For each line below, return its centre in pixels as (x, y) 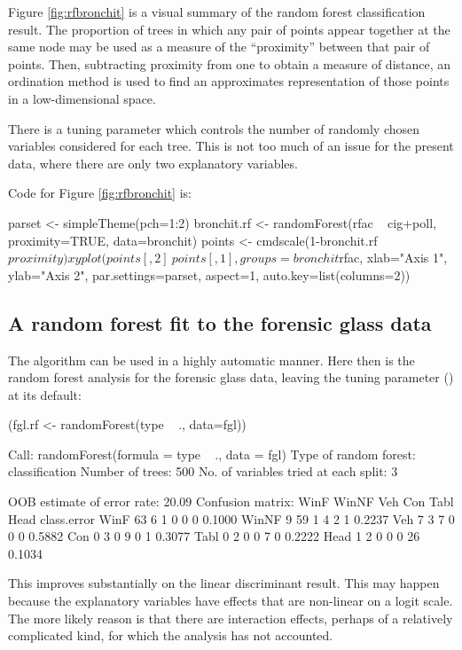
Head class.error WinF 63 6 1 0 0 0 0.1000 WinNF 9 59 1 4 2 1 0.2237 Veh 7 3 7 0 (231, 518)
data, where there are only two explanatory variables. (153, 163)
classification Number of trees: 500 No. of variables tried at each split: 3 (203, 471)
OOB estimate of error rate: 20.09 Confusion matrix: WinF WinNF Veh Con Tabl (231, 501)
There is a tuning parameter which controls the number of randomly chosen (214, 128)
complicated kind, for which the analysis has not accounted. (171, 635)
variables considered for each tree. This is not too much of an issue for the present (231, 146)
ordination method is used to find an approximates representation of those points (229, 81)
